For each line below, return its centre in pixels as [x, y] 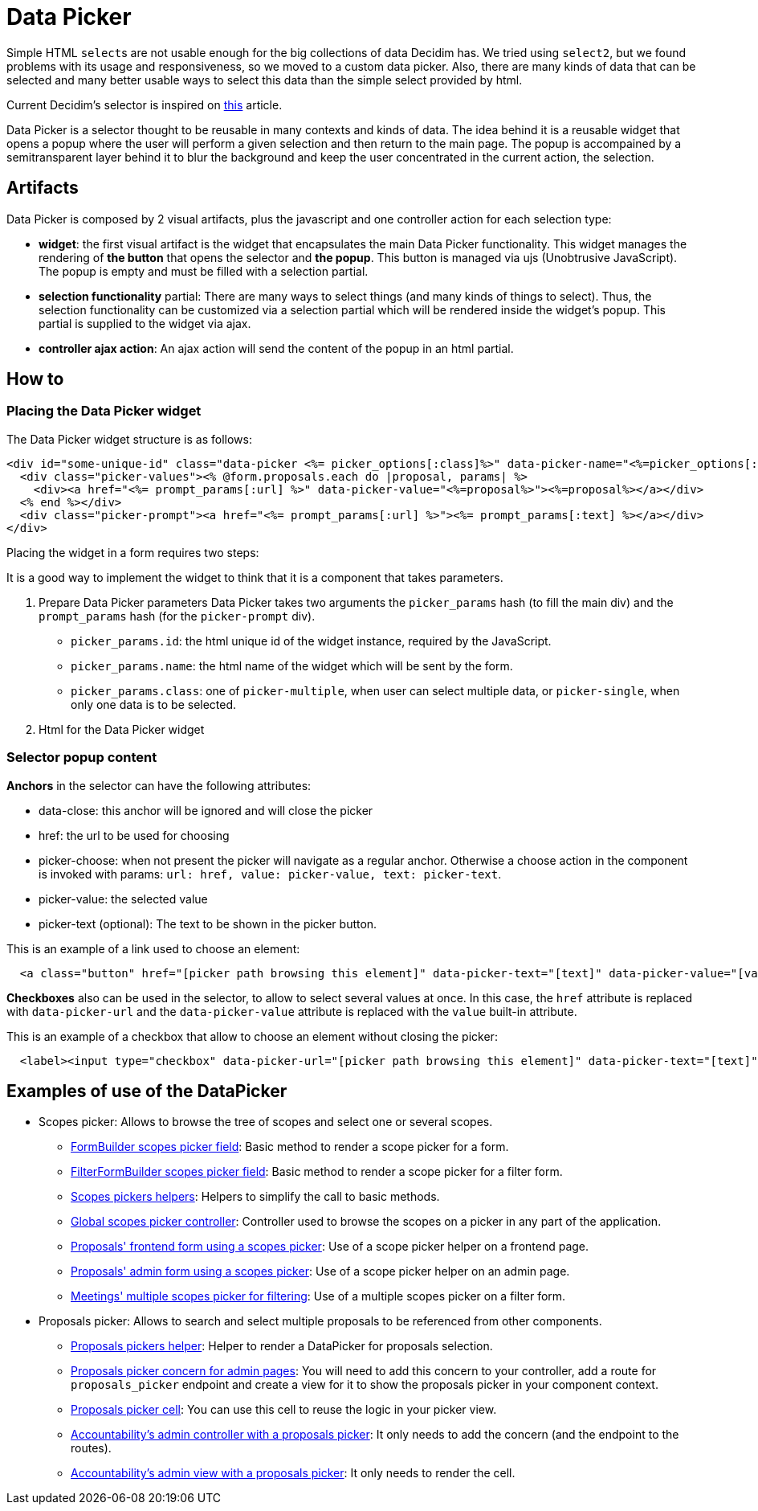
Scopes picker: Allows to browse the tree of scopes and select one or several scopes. [266, 1122]
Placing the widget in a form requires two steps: [133, 552]
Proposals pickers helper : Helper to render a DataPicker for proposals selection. [282, 1346]
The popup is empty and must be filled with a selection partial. [204, 271]
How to [35, 379]
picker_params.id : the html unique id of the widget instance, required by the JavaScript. [311, 641]
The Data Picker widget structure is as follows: [129, 439]
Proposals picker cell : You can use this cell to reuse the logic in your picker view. [284, 1410]
